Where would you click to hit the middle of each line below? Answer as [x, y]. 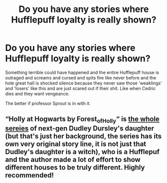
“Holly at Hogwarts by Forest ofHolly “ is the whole [82, 120]
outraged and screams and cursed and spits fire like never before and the [81, 77]
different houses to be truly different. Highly [75, 167]
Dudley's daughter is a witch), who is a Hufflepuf [83, 152]
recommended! [29, 175]
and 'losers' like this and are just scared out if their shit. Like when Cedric [81, 88]
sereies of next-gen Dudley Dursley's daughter [80, 128]
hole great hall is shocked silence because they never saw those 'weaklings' [83, 83]
